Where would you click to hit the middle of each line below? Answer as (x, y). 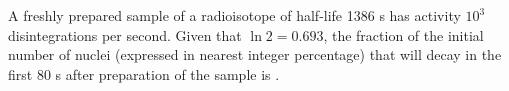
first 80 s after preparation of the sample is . (144, 73)
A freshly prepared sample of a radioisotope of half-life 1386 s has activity (234, 15)
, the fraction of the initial (403, 34)
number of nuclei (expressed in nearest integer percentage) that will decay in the (255, 54)
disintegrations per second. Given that (125, 34)
